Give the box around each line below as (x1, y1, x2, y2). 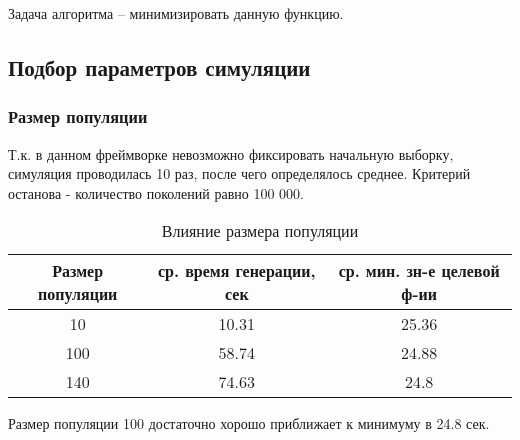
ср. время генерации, (157, 259, 316, 283)
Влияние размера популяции (161, 219, 359, 243)
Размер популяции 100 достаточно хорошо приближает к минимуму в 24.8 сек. (8, 413, 490, 434)
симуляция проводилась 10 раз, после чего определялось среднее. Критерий (8, 163, 471, 184)
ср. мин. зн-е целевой (338, 259, 500, 283)
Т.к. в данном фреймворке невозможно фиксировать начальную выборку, (8, 143, 454, 164)
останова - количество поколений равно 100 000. (8, 182, 304, 203)
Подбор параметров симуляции (8, 51, 311, 82)
